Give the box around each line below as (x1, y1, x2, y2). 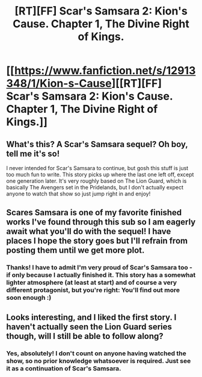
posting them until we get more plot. (6, 246, 145, 256)
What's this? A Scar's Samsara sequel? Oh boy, (6, 139, 188, 149)
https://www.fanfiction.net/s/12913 (14, 64, 196, 78)
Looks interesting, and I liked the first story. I (6, 312, 177, 322)
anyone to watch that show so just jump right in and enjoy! (6, 190, 151, 197)
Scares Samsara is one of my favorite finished (6, 208, 182, 218)
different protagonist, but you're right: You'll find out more (6, 286, 180, 294)
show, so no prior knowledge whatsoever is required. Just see (6, 356, 191, 365)
